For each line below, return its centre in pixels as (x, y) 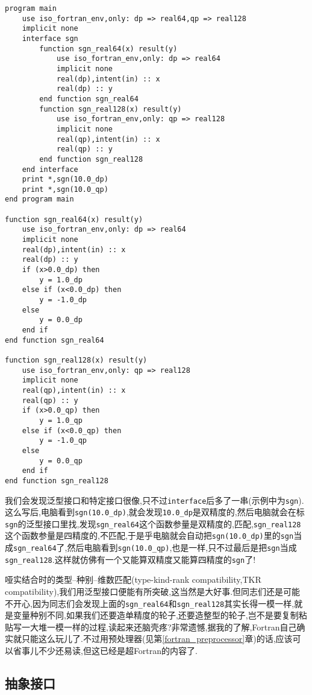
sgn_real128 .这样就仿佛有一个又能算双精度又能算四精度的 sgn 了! (130, 559)
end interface (50, 169)
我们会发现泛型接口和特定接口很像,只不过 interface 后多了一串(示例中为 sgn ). (154, 500)
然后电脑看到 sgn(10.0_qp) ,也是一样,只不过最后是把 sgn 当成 (182, 547)
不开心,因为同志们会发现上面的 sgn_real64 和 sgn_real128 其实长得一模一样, (150, 603)
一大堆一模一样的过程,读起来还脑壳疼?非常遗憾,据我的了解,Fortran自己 (159, 627)
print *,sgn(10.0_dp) (65, 179)
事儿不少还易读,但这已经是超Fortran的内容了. (109, 651)
